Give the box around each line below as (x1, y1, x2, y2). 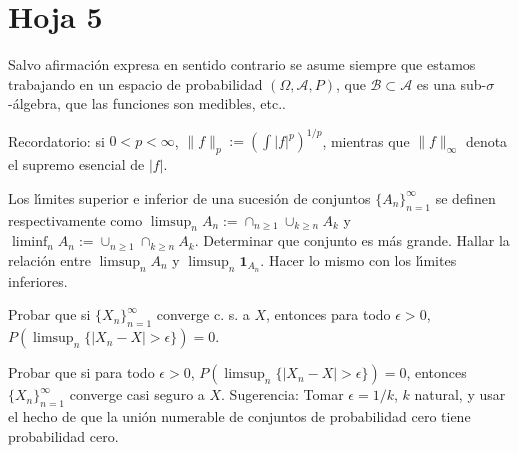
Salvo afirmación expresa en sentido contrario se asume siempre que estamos (8, 54, 476, 75)
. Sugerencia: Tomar (221, 384, 344, 405)
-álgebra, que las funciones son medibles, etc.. (8, 93, 286, 114)
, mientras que (322, 130, 410, 151)
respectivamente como (8, 209, 143, 230)
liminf (11, 235, 48, 250)
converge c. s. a (156, 304, 250, 325)
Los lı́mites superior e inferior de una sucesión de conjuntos (8, 187, 371, 208)
